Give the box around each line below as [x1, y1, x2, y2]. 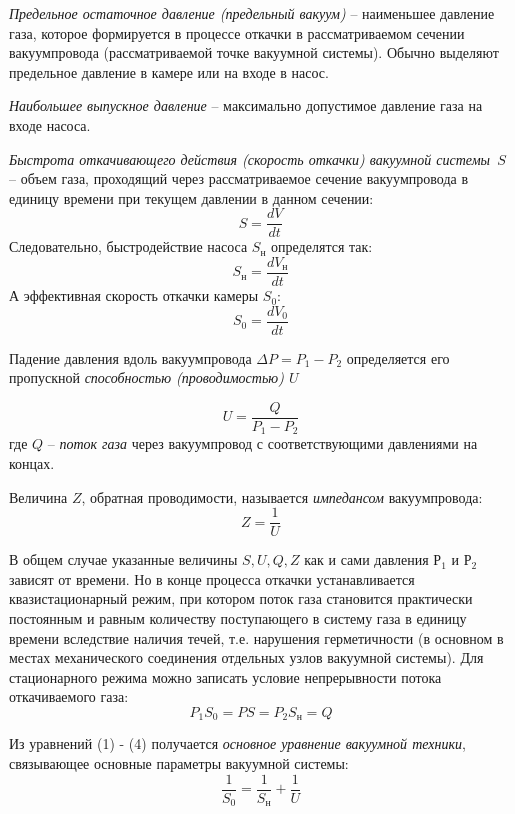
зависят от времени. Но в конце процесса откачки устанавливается [9, 568, 415, 589]
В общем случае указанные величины [9, 549, 238, 570]
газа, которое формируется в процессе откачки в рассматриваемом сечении [9, 22, 465, 43]
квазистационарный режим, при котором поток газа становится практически [9, 588, 473, 609]
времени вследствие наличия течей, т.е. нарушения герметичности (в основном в [9, 627, 504, 648]
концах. [9, 453, 55, 474]
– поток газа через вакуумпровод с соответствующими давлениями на [47, 433, 478, 454]
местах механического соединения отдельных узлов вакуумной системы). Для [9, 647, 484, 668]
